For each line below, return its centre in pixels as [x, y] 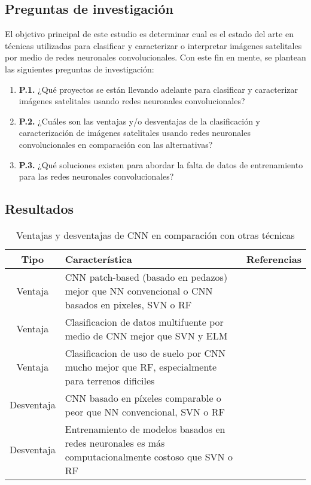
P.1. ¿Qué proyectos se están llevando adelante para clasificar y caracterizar [158, 89]
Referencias [274, 259]
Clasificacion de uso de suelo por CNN [145, 353]
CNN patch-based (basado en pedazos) [146, 277]
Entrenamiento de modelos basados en [145, 429]
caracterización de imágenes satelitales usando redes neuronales [135, 133]
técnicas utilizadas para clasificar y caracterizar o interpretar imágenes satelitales [153, 45]
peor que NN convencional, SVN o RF [145, 411]
